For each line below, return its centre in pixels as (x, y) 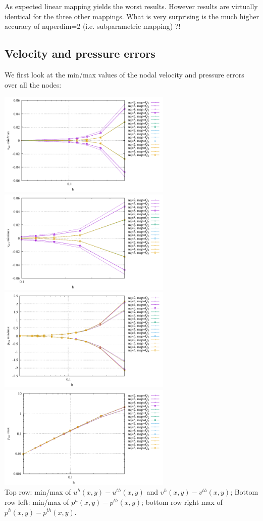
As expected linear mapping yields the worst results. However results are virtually (131, 6)
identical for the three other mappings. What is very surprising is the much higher (132, 16)
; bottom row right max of (182, 502)
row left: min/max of (37, 502)
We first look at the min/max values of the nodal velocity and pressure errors (124, 74)
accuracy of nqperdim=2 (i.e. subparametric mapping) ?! (93, 26)
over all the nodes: (33, 84)
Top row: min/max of (38, 492)
